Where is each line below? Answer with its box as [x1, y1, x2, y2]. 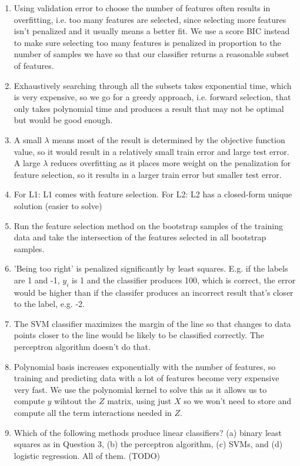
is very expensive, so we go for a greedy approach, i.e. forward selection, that [14, 91, 291, 103]
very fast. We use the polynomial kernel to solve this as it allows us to [14, 383, 267, 395]
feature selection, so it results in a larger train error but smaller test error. [14, 168, 282, 180]
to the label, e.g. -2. [14, 298, 85, 310]
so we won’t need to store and [184, 395, 292, 407]
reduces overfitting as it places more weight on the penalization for [51, 157, 291, 169]
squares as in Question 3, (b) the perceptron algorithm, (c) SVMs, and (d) [14, 438, 283, 450]
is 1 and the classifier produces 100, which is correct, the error [71, 273, 296, 286]
